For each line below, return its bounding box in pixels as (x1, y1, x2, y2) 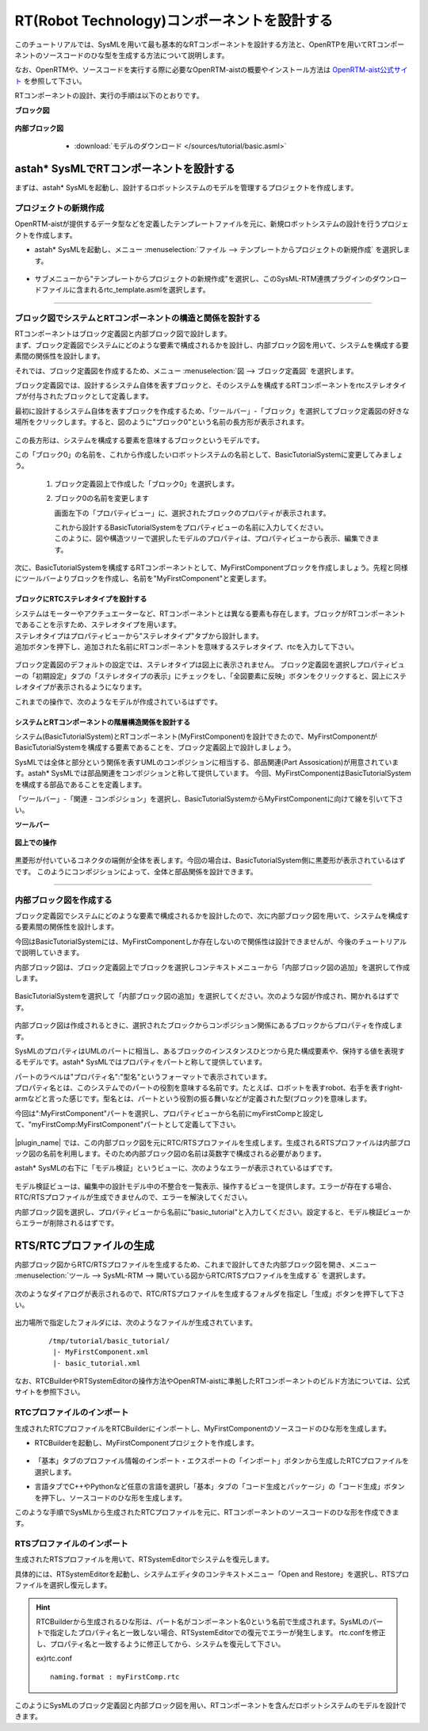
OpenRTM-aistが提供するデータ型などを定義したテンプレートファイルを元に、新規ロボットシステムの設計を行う (14, 219, 381, 229)
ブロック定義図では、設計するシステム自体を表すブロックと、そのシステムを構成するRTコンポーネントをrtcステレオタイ (14, 380, 407, 390)
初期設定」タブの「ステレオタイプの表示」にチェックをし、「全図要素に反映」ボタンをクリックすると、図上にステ (35, 671, 407, 681)
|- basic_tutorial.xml (52, 1358, 141, 1367)
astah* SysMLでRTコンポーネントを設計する (14, 162, 235, 176)
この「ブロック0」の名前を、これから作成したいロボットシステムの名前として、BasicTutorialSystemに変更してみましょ (14, 449, 403, 459)
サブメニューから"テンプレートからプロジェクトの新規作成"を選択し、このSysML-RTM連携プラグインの (34, 273, 373, 283)
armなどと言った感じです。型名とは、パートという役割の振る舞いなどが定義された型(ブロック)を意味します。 (14, 1094, 372, 1103)
